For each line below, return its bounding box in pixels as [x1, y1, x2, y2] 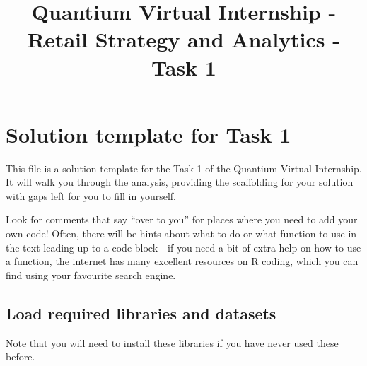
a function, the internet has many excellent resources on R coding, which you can [6, 254, 359, 268]
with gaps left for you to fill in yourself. [6, 188, 176, 203]
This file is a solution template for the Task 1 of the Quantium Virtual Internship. [6, 160, 362, 175]
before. [6, 349, 35, 364]
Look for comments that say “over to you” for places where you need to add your [6, 212, 358, 227]
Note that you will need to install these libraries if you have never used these [6, 335, 339, 350]
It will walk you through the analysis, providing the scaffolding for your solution [6, 175, 354, 189]
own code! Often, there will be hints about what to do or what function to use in [6, 226, 357, 241]
